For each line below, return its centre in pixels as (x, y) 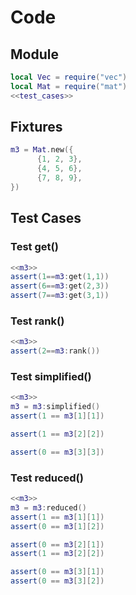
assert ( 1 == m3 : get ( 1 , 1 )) (60, 277)
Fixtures (36, 127)
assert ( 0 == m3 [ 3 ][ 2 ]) (57, 581)
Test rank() (37, 321)
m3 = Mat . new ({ (42, 150)
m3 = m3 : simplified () (55, 407)
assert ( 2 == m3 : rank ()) (55, 351)
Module (34, 54)
